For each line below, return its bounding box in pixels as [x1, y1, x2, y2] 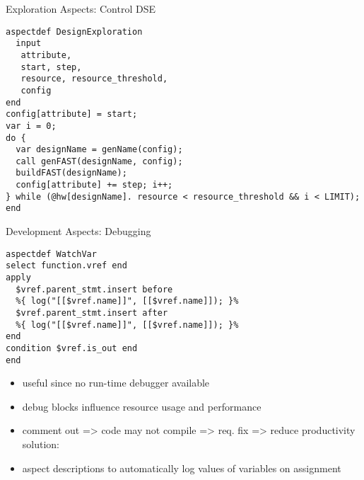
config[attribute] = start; [6, 109, 138, 120]
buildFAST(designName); [16, 168, 127, 178]
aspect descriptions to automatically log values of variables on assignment [22, 460, 341, 475]
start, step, [20, 62, 82, 72]
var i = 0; [6, 120, 57, 131]
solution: [22, 437, 60, 452]
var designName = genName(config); [16, 144, 183, 155]
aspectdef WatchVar [6, 248, 97, 259]
